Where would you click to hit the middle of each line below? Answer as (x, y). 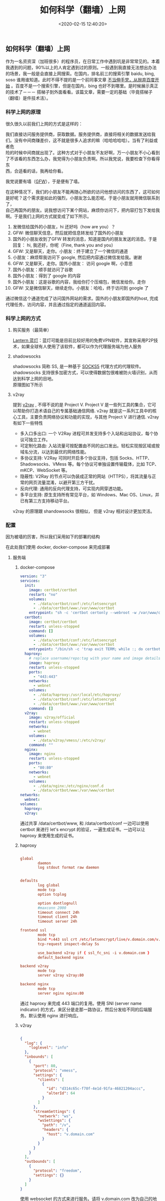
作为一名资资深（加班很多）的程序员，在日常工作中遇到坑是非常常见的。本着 (83, 61)
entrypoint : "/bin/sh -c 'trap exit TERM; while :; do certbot (95, 649)
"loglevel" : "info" (49, 1048)
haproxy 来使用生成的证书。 (48, 835)
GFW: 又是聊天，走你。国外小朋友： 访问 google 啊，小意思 (72, 263)
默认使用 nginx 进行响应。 (55, 1015)
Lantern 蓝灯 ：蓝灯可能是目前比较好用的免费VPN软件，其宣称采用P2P (83, 340)
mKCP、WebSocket (40, 470)
